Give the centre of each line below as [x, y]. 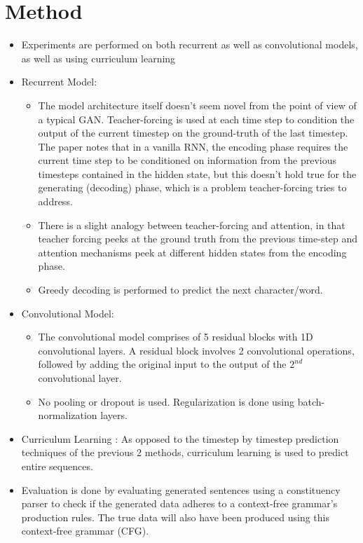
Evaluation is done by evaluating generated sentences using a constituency [181, 489]
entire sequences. [57, 466]
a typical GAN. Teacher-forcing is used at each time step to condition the [196, 119]
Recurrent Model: [59, 82]
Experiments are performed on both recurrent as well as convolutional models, [190, 44]
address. [55, 201]
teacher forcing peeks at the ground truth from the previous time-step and [198, 239]
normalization [68, 415]
